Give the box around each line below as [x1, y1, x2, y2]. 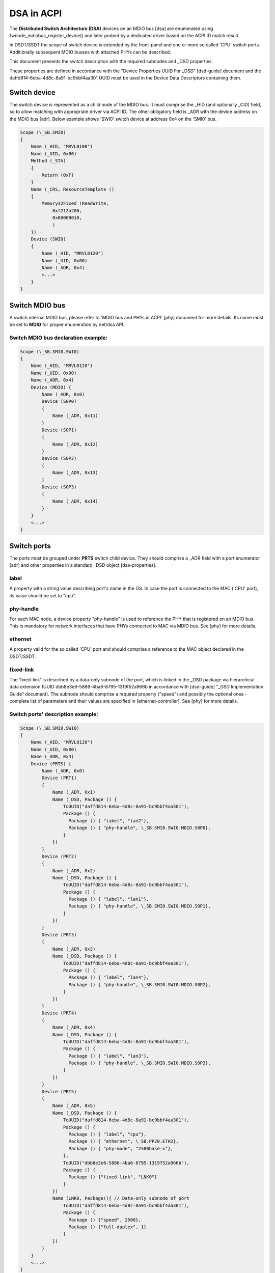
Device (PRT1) [41, 775, 77, 781]
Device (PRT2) [41, 853, 77, 859]
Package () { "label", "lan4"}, [68, 975, 150, 980]
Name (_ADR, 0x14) [52, 498, 99, 504]
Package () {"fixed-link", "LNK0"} [68, 1174, 157, 1180]
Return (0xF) [41, 172, 74, 178]
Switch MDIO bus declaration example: [9, 334, 108, 341]
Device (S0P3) [41, 484, 77, 490]
